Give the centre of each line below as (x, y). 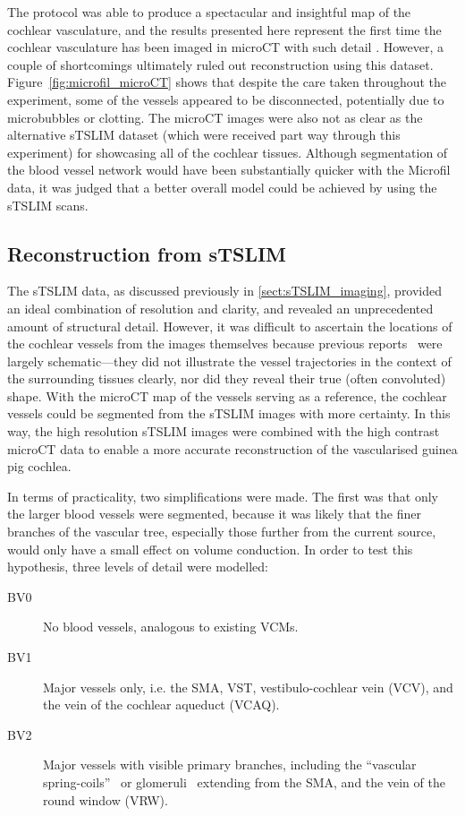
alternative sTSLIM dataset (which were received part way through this (204, 135)
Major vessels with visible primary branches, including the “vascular (230, 764)
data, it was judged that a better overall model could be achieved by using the (222, 187)
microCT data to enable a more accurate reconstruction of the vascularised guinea (232, 448)
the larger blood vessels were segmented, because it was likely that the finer (214, 514)
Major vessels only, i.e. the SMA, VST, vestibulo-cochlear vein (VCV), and (248, 687)
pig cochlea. (39, 466)
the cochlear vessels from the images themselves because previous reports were (225, 344)
